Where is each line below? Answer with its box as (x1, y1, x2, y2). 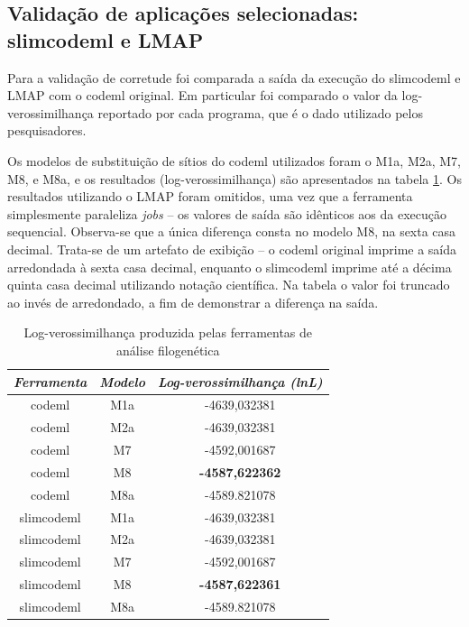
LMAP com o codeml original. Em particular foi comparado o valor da (7, 86, 398, 105)
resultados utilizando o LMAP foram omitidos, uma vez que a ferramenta (7, 187, 413, 206)
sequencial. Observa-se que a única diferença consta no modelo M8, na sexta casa (7, 222, 456, 241)
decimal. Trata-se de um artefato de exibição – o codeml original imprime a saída (7, 239, 457, 258)
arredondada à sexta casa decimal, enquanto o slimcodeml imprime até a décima (7, 257, 452, 276)
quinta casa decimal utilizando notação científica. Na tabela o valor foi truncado (7, 275, 450, 294)
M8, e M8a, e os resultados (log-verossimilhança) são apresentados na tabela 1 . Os (7, 169, 462, 188)
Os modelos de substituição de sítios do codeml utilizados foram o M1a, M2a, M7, (7, 151, 462, 170)
